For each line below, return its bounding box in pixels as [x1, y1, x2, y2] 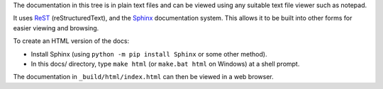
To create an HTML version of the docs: [13, 37, 130, 45]
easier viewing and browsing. [13, 23, 99, 32]
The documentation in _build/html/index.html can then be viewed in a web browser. [13, 73, 274, 81]
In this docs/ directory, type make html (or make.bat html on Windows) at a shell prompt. [30, 59, 300, 68]
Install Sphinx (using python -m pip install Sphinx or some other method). [30, 49, 267, 58]
